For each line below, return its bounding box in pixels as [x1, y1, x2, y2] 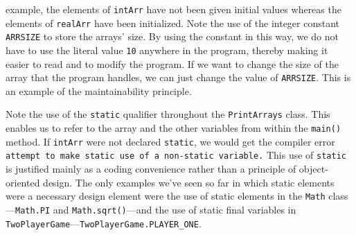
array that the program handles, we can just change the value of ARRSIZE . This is [6, 70, 351, 85]
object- [299, 162, 328, 176]
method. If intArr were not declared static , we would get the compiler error [6, 134, 335, 148]
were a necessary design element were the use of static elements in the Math [6, 189, 326, 203]
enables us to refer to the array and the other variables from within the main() [6, 121, 341, 135]
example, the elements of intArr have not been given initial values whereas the [6, 2, 341, 16]
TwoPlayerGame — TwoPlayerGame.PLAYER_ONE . [6, 216, 202, 230]
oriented [6, 175, 40, 189]
